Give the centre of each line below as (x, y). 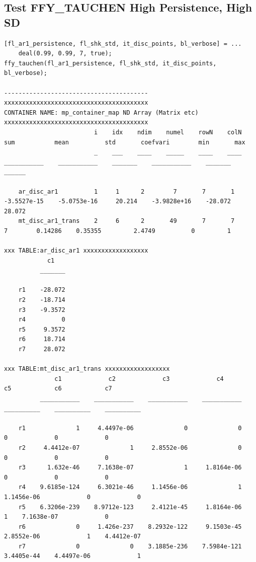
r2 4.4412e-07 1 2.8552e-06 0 (130, 448)
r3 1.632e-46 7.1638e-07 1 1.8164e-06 (130, 468)
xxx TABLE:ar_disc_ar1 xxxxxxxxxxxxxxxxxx (76, 251)
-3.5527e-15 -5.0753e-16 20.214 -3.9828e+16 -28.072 (118, 202)
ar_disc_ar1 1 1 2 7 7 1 (126, 191)
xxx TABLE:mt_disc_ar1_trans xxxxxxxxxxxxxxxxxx (87, 369)
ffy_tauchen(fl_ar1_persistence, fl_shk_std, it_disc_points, (110, 63)
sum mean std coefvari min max (125, 142)
